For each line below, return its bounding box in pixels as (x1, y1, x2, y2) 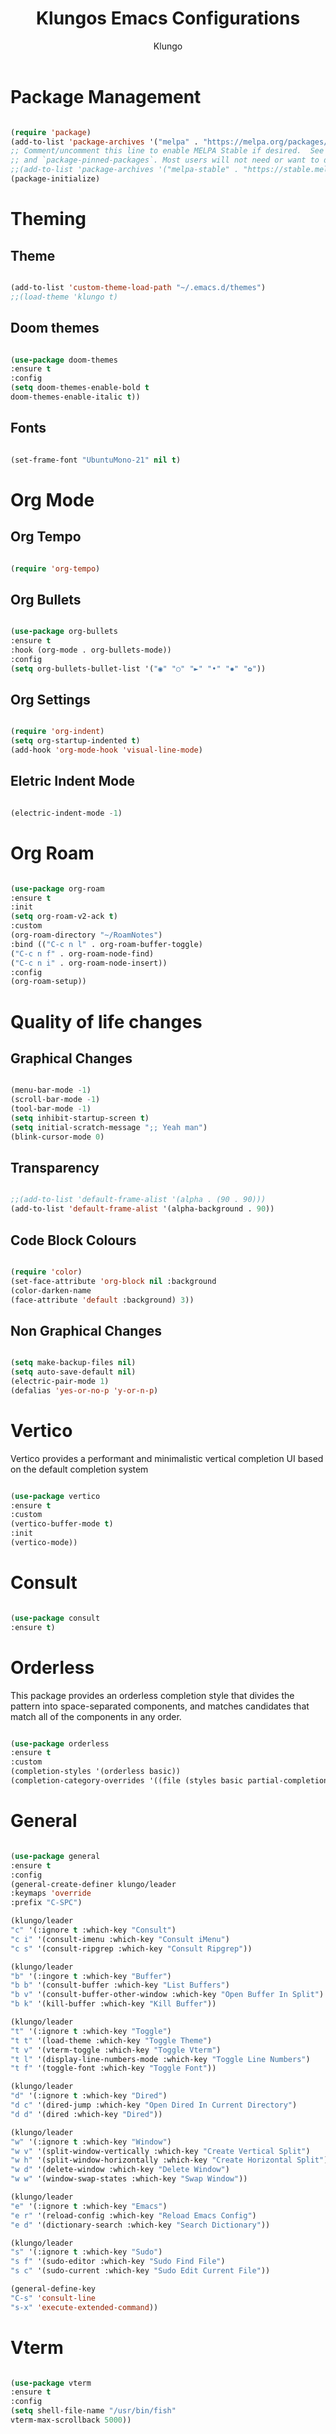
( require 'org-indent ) (10, 727, 105, 737)
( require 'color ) (10, 1267, 83, 1277)
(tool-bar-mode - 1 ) (10, 1104, 92, 1114)
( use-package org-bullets (10, 627, 118, 637)
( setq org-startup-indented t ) (10, 736, 141, 746)
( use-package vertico (10, 1491, 101, 1501)
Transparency (10, 1159, 100, 1176)
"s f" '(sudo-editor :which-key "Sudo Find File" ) (10, 2257, 226, 2267)
